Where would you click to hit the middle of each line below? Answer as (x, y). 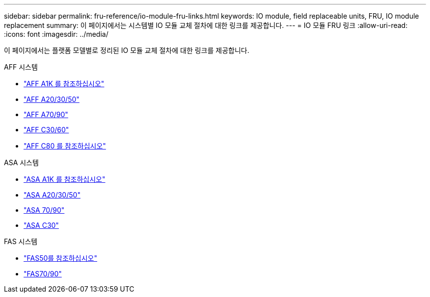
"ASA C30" (41, 225)
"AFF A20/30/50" (52, 99)
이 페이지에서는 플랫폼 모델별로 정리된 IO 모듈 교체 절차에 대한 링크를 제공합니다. (127, 50)
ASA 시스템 (21, 162)
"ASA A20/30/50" (52, 195)
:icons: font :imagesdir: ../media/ (56, 34)
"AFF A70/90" (46, 114)
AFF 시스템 (21, 67)
